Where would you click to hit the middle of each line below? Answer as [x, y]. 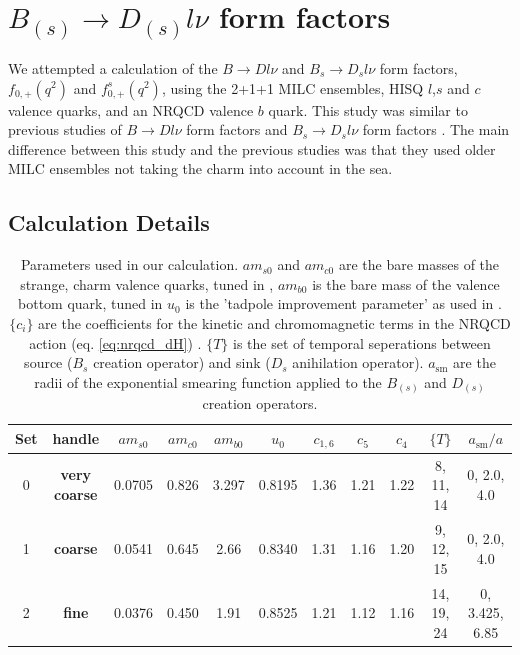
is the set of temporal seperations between [362, 342]
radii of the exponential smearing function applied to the [208, 381]
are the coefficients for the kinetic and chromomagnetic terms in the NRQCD [274, 322]
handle [76, 438]
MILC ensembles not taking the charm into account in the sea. [200, 168]
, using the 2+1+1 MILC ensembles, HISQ [292, 87]
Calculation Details [109, 222]
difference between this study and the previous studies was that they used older [252, 148]
